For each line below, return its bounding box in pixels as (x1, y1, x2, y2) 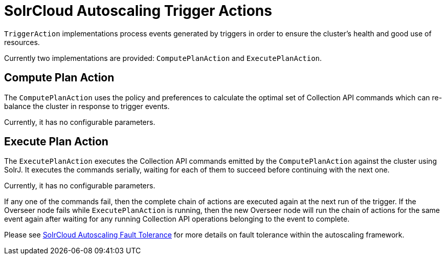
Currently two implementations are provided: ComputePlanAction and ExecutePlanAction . (4, 53, 322, 62)
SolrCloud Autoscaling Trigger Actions (4, 2, 272, 19)
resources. (4, 37, 40, 47)
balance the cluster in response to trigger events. (4, 101, 170, 111)
